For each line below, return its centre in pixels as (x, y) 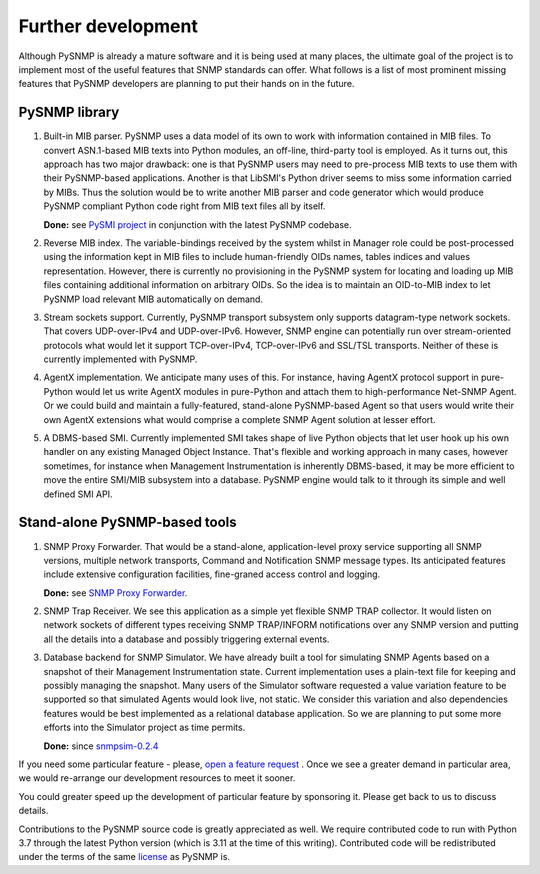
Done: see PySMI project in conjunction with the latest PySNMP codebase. (197, 224)
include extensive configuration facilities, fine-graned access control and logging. (212, 574)
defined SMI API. (78, 494)
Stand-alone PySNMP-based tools (127, 522)
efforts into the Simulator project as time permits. (144, 727)
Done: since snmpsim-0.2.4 (101, 746)
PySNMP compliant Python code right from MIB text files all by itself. (184, 206)
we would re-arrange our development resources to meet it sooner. (157, 778)
